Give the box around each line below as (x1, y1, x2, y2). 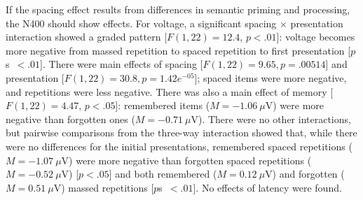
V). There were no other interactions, (191, 111, 351, 126)
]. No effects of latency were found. (193, 180, 342, 194)
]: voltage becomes (276, 29, 355, 44)
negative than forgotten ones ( (6, 111, 135, 126)
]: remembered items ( (115, 98, 210, 113)
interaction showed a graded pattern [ (6, 29, 167, 44)
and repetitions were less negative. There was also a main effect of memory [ (6, 84, 334, 99)
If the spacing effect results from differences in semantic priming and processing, (6, 2, 350, 16)
